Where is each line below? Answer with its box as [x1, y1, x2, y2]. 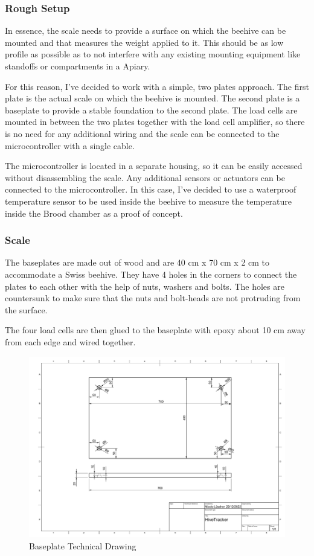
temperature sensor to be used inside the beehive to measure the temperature [5, 194, 292, 207]
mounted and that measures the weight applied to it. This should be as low [5, 36, 284, 48]
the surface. [5, 303, 48, 316]
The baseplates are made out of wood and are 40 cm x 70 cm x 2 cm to [5, 256, 270, 269]
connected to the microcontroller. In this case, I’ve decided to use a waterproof [5, 183, 296, 196]
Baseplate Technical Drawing [29, 539, 136, 552]
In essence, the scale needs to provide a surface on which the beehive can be [5, 24, 286, 37]
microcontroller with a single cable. [5, 139, 135, 152]
